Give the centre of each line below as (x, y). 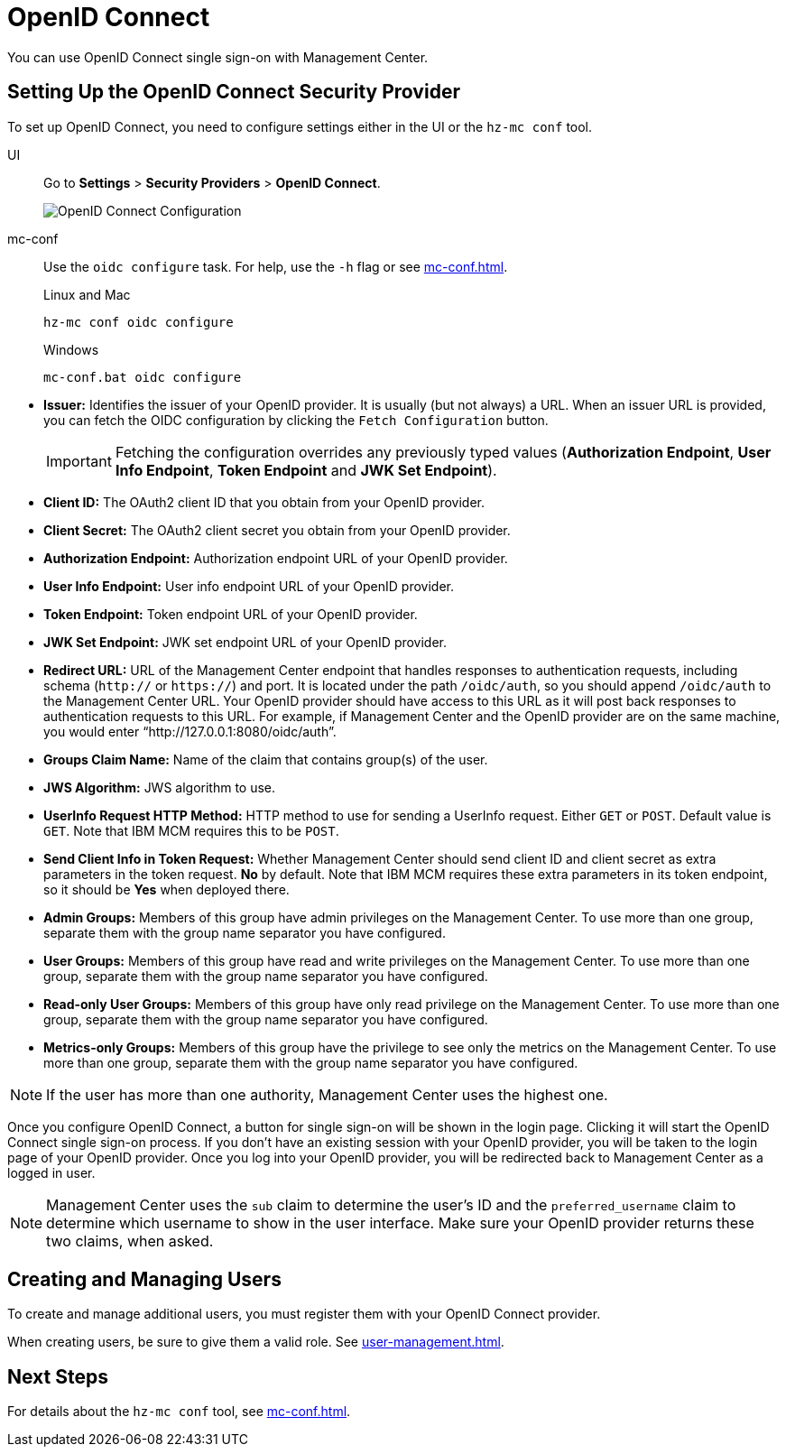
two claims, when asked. (130, 1241)
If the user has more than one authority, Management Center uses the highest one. (327, 1094)
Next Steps (58, 1376)
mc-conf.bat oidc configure (143, 377)
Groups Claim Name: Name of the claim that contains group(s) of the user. (266, 759)
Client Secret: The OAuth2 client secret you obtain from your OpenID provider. (277, 530)
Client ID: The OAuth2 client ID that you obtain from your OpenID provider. (264, 502)
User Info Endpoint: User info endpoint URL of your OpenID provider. (249, 586)
